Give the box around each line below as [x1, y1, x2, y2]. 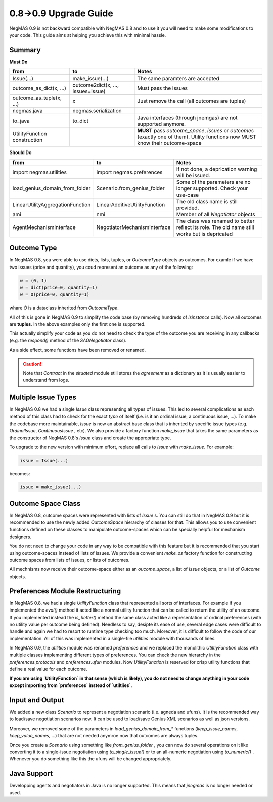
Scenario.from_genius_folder [96, 185, 165, 192]
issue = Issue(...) [20, 457, 68, 464]
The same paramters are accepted [137, 75, 219, 82]
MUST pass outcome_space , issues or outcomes [137, 127, 254, 134]
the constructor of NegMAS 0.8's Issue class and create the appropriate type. [9, 435, 171, 441]
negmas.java [12, 107, 43, 114]
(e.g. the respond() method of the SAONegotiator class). [9, 337, 127, 343]
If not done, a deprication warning [176, 165, 257, 172]
